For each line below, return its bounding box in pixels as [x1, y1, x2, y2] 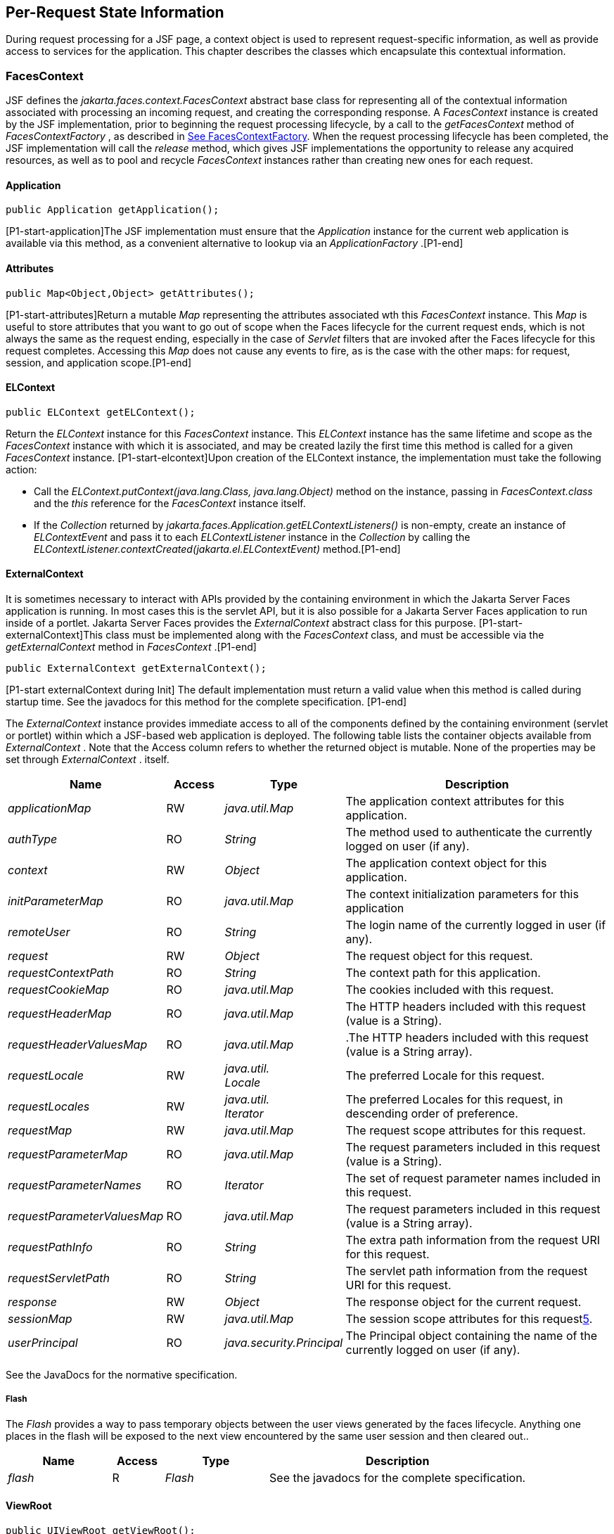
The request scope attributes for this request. [345, 1123, 586, 1138]
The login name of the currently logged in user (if [345, 918, 606, 933]
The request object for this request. [345, 949, 533, 964]
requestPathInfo [8, 1240, 93, 1255]
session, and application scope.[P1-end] [6, 356, 192, 369]
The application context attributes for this [345, 794, 565, 809]
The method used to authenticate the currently [345, 825, 593, 840]
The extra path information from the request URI [345, 1233, 600, 1248]
